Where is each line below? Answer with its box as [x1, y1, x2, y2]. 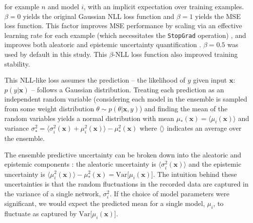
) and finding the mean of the [139, 103, 228, 113]
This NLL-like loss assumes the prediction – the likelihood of [4, 75, 185, 85]
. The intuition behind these [153, 169, 237, 179]
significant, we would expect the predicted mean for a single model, [4, 198, 205, 208]
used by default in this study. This [4, 49, 107, 59]
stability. [4, 58, 30, 69]
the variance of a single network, [4, 188, 101, 198]
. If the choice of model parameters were [109, 188, 230, 198]
